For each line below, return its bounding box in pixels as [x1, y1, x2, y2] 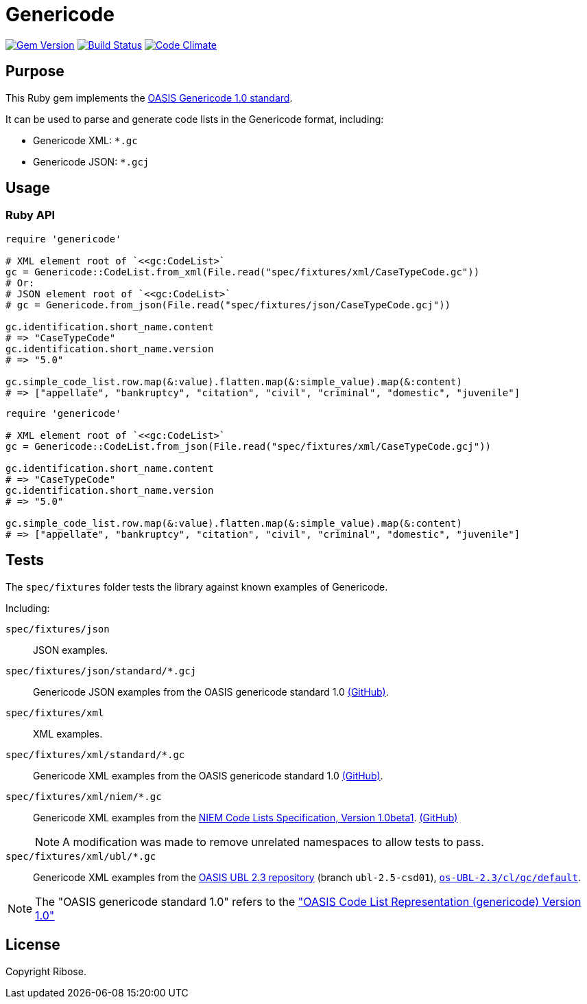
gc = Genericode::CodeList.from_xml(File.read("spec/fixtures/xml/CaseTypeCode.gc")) [5, 266, 480, 277]
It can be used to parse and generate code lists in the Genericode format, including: [5, 113, 384, 125]
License [5, 936, 60, 954]
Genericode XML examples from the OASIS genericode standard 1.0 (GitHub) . [33, 769, 383, 781]
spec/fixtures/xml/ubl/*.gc [5, 850, 156, 862]
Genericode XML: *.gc [33, 134, 138, 146]
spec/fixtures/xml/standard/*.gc [5, 749, 185, 760]
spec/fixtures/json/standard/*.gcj [5, 665, 197, 676]
